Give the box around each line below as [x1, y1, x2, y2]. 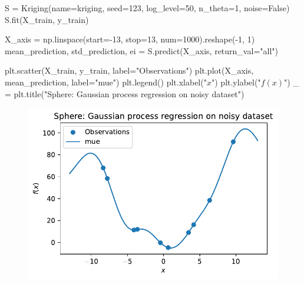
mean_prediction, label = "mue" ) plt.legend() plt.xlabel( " [5, 75, 207, 88]
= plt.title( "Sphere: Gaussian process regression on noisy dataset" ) [5, 87, 244, 100]
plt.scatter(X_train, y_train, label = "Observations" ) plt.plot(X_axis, [5, 64, 254, 77]
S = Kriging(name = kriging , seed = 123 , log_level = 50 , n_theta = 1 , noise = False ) [5, 2, 290, 14]
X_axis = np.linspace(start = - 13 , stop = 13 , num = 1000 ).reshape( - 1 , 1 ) [5, 33, 255, 45]
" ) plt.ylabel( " [211, 75, 261, 88]
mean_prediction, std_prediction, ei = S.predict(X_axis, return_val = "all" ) [5, 44, 278, 57]
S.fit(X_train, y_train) [5, 13, 89, 25]
